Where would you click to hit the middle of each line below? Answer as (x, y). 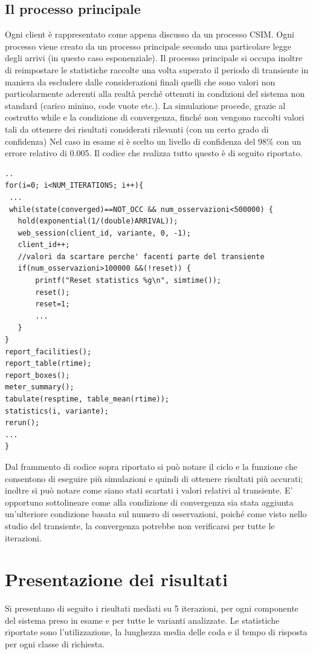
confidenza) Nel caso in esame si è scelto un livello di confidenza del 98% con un (153, 141)
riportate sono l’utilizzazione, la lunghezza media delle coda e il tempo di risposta (156, 632)
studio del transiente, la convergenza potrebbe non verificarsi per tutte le (140, 525)
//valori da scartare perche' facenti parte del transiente (141, 256)
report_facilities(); (48, 352)
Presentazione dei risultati (117, 579)
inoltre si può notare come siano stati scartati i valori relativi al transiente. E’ (149, 490)
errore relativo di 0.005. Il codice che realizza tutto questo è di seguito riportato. (154, 153)
